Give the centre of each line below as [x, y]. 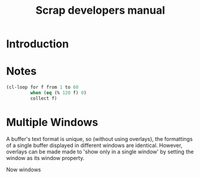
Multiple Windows [52, 122]
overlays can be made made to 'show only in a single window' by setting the [100, 151]
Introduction [38, 44]
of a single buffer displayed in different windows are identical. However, [94, 145]
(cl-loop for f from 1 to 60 [42, 87]
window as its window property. [45, 158]
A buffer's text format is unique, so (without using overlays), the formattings [99, 139]
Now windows [24, 169]
